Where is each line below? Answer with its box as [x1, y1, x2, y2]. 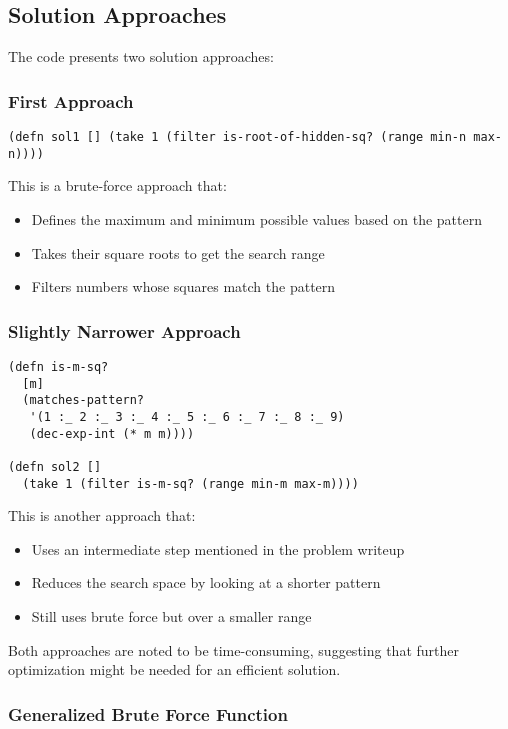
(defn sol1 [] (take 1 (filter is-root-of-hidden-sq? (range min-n [8, 130, 467, 145]
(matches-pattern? [22, 393, 145, 408]
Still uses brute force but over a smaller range [31, 605, 312, 626]
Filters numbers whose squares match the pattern [31, 276, 336, 297]
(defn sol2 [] [8, 459, 102, 474]
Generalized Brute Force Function [8, 701, 288, 726]
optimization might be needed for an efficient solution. [8, 659, 341, 680]
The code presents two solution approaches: [8, 46, 274, 67]
